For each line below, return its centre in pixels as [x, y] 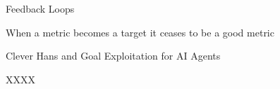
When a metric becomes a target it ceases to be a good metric [140, 32]
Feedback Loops [40, 8]
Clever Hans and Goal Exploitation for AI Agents [113, 56]
